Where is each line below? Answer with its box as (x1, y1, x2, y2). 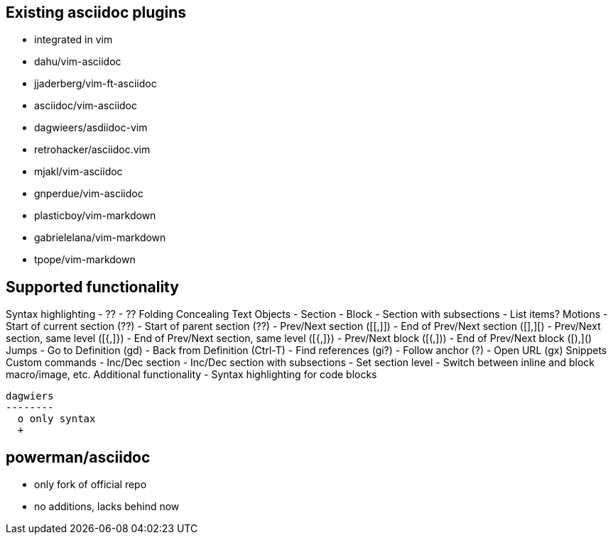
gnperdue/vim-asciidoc (34, 187, 143, 200)
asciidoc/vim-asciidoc (34, 99, 137, 112)
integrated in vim (34, 33, 113, 46)
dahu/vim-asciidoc (34, 55, 121, 68)
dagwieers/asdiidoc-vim (34, 121, 148, 134)
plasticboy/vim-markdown (34, 209, 156, 222)
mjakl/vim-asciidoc (34, 165, 123, 178)
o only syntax (17, 413, 96, 425)
